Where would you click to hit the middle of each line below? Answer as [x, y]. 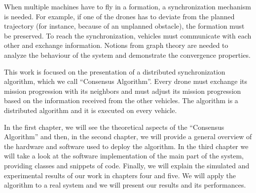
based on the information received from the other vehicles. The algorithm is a [121, 100]
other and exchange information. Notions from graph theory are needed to [116, 45]
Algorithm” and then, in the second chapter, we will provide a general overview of [128, 136]
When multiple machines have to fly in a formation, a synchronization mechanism [128, 6]
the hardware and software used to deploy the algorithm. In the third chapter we [126, 146]
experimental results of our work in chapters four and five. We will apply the [120, 175]
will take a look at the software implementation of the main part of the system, [124, 156]
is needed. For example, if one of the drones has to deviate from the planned [119, 16]
